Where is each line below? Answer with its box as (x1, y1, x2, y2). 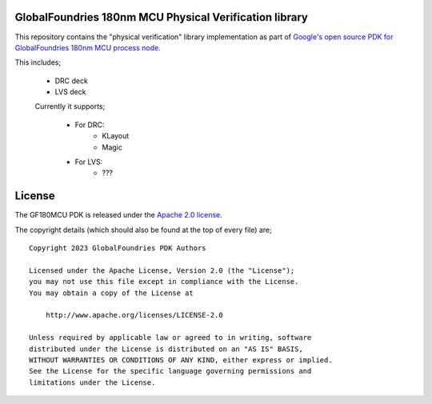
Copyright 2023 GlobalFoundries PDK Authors (29, 244, 207, 253)
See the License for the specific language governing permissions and (29, 366, 312, 376)
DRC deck (54, 76, 88, 86)
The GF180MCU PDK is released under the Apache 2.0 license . (14, 210, 223, 220)
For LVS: (74, 157, 103, 167)
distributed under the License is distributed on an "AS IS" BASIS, (29, 344, 303, 354)
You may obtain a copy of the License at (29, 288, 194, 298)
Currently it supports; (34, 102, 106, 111)
